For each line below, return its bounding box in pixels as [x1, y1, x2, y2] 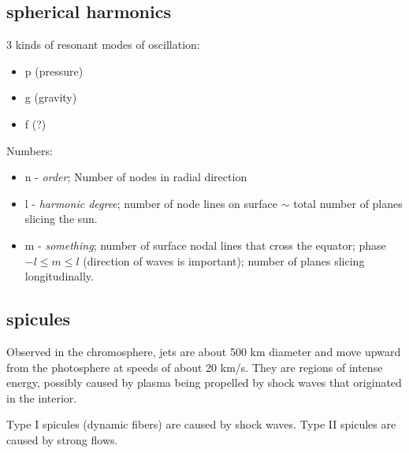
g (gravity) [24, 89, 77, 106]
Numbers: [6, 142, 53, 158]
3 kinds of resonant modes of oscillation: [6, 36, 200, 53]
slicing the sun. [24, 210, 98, 227]
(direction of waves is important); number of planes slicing [83, 252, 365, 269]
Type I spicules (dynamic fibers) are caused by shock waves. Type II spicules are [6, 416, 396, 433]
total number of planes [293, 195, 403, 211]
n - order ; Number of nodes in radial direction [24, 169, 247, 185]
